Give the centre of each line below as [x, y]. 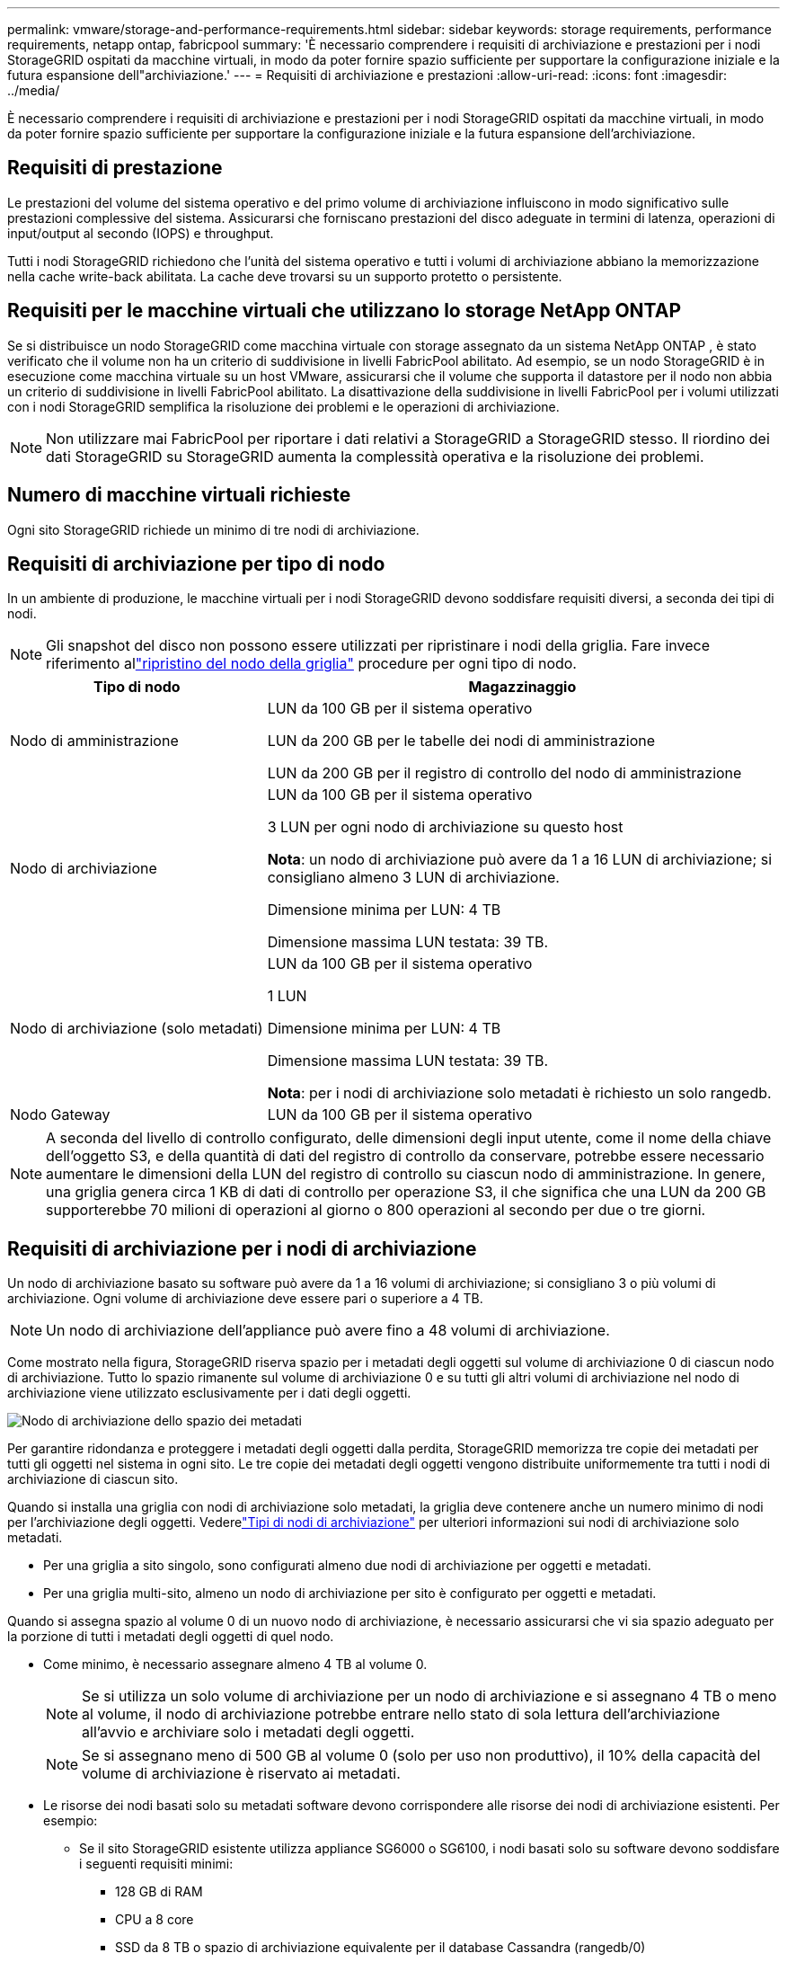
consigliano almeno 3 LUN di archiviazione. [413, 878]
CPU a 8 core [155, 1920]
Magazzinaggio [522, 687]
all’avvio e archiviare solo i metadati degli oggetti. [248, 1732]
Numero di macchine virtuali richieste [179, 495]
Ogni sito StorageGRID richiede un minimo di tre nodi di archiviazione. [213, 529]
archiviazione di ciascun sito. [93, 1479]
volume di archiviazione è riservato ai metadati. [241, 1774]
